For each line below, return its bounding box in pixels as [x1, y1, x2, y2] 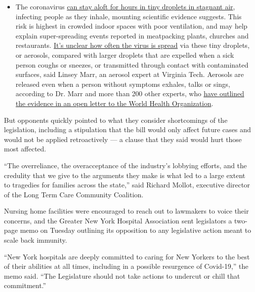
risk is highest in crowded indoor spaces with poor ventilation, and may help [15, 21, 248, 31]
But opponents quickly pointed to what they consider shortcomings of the [4, 114, 228, 125]
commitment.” [4, 280, 46, 291]
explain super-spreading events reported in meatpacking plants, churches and [15, 30, 249, 40]
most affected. [4, 144, 46, 154]
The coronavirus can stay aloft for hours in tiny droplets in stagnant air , [15, 1, 235, 11]
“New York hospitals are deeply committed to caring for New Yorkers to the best [4, 251, 250, 261]
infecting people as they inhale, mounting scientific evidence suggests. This [15, 11, 242, 21]
